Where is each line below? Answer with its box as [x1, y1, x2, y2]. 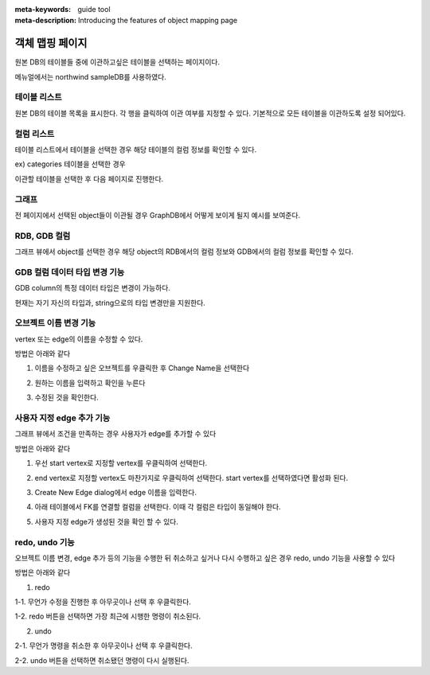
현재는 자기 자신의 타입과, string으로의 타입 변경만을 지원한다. [14, 298, 206, 307]
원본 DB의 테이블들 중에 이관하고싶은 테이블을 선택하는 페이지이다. [14, 57, 221, 67]
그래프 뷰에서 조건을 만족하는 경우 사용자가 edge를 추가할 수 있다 [14, 429, 217, 439]
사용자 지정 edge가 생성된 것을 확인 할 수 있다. [34, 517, 178, 526]
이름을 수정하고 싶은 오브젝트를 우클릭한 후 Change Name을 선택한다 [34, 363, 250, 373]
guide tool [77, 5, 111, 14]
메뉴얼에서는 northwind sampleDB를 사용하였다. [14, 72, 167, 81]
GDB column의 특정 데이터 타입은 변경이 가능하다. [14, 283, 171, 293]
